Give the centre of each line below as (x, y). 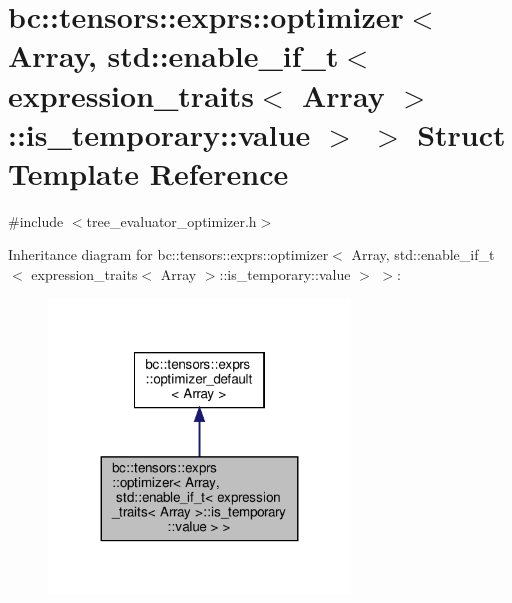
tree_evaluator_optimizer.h (171, 220)
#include (36, 220)
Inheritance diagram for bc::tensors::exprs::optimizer (168, 254)
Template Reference (148, 172)
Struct (461, 133)
